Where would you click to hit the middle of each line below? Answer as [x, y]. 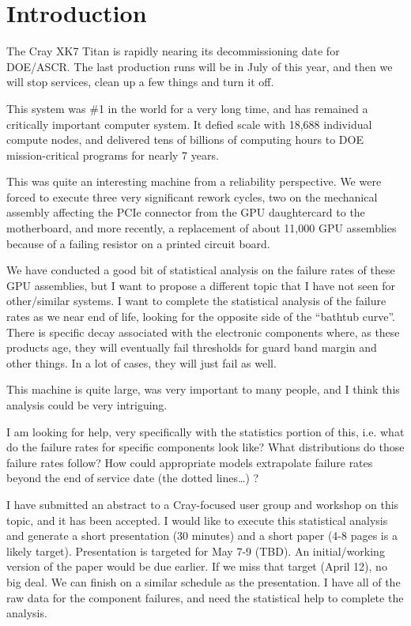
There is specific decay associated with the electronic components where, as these [203, 332]
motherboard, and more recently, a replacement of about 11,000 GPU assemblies [202, 228]
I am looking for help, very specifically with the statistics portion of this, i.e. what [205, 431]
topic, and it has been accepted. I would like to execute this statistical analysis [197, 520]
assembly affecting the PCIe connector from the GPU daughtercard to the [186, 212]
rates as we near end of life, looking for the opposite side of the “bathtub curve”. [201, 317]
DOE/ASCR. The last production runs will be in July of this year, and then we [200, 66]
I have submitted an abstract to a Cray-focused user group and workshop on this [203, 504]
